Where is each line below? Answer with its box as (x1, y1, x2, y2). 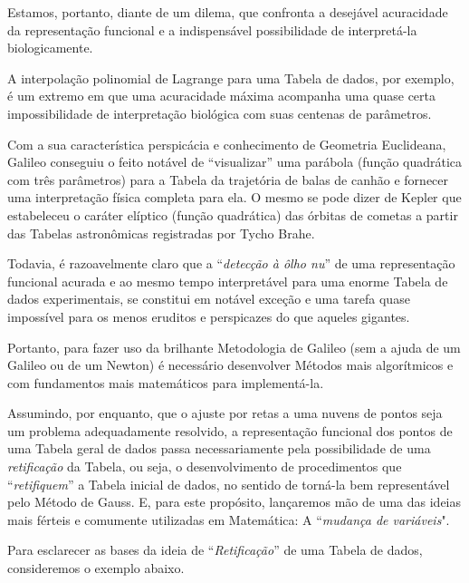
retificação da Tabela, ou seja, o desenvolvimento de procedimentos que (7, 457, 402, 476)
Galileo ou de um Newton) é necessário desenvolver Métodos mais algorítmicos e (7, 355, 454, 374)
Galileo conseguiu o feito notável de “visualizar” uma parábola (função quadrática (7, 152, 463, 171)
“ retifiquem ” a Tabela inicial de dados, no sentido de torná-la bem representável (7, 474, 450, 493)
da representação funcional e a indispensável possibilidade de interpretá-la (7, 20, 417, 39)
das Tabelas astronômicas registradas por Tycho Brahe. (7, 223, 315, 242)
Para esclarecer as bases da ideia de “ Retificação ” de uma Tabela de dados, (7, 540, 423, 559)
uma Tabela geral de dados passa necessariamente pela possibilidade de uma (7, 439, 431, 458)
